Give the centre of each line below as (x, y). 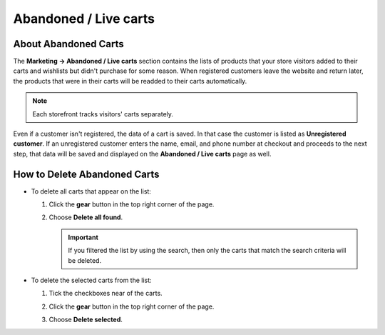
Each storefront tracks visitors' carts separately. (103, 114)
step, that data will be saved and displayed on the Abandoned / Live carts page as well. (142, 154)
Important (83, 237)
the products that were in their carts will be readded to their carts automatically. (130, 81)
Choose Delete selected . (86, 320)
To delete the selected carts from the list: (92, 280)
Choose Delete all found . (86, 217)
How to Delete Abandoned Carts (86, 174)
